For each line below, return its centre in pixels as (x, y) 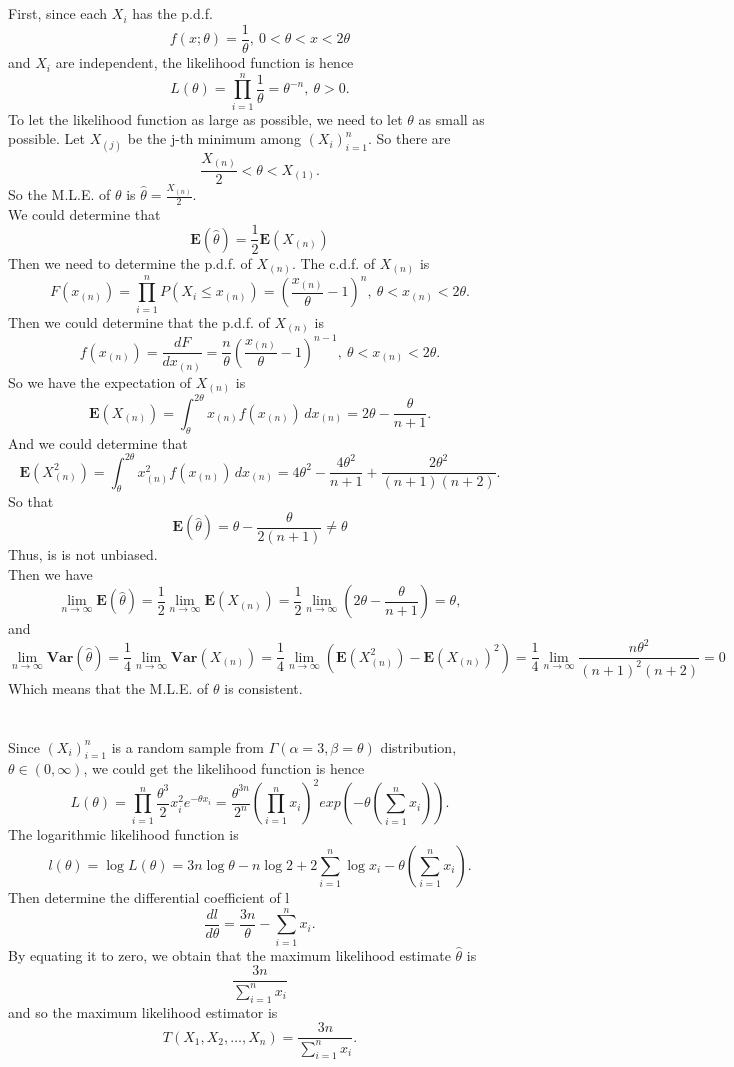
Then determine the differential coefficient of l (149, 897)
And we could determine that (98, 442)
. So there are (409, 138)
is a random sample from (187, 746)
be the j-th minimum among (214, 138)
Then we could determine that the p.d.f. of (139, 321)
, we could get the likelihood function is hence (224, 768)
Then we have (50, 573)
